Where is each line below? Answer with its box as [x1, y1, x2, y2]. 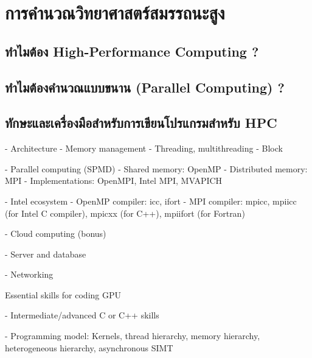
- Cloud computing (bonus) [5, 227, 106, 240]
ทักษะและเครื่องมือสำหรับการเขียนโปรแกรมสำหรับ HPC [5, 113, 277, 132]
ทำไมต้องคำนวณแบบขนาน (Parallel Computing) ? [5, 77, 285, 96]
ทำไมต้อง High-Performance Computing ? [5, 41, 259, 60]
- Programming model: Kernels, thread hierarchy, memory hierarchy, [5, 329, 260, 342]
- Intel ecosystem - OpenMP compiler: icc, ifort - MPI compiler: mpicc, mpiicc [5, 194, 297, 207]
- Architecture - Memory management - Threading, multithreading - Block [5, 142, 283, 155]
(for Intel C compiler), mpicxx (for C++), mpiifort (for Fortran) [5, 206, 245, 219]
